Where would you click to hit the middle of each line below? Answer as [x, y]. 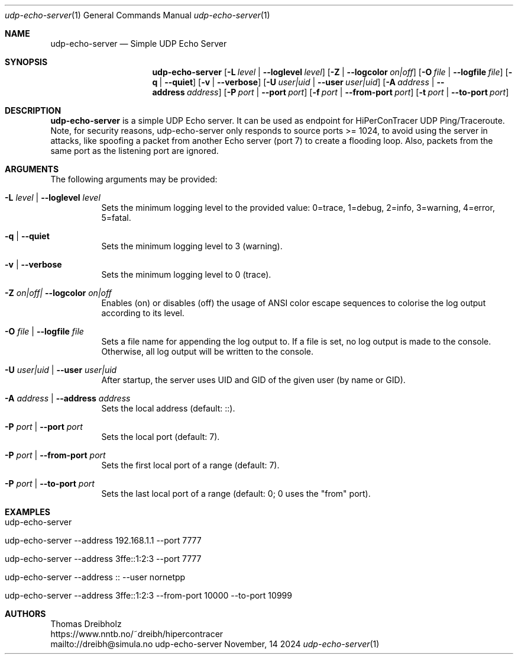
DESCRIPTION [33, 110]
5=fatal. [116, 218]
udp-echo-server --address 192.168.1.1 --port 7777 [103, 540]
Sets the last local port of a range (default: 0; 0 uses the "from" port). [236, 494]
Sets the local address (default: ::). [168, 408]
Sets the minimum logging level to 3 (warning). [192, 246]
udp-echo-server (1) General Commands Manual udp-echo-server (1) [137, 15]
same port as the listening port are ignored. [135, 151]
